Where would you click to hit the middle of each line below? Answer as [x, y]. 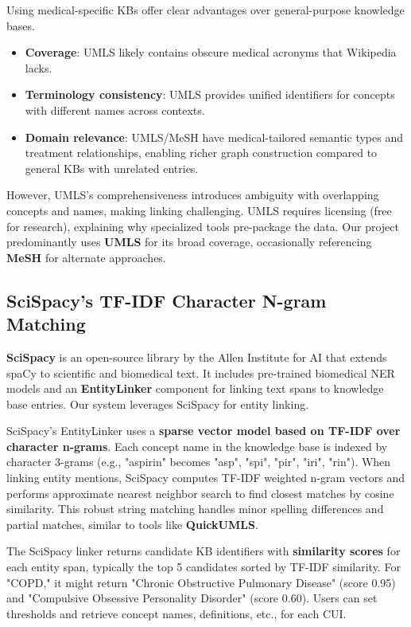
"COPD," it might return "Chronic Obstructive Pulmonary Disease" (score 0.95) [201, 582]
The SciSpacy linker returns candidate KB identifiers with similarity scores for [204, 551]
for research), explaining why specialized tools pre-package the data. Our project [203, 226]
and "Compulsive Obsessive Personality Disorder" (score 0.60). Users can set [192, 598]
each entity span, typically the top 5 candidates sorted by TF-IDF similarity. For [204, 567]
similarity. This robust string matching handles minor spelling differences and [195, 509]
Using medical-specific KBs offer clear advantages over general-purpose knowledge [205, 10]
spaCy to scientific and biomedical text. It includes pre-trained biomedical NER [201, 372]
